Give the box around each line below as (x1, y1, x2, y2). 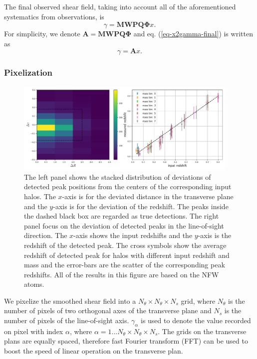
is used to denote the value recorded (140, 315, 251, 326)
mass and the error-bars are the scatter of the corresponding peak (24, 259, 225, 270)
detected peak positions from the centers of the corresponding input (24, 181, 232, 192)
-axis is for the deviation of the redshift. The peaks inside (53, 201, 229, 211)
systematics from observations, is (4, 11, 104, 21)
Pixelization (4, 66, 52, 79)
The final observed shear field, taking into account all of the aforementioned (4, 1, 236, 11)
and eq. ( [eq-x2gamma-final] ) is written (133, 28, 253, 39)
